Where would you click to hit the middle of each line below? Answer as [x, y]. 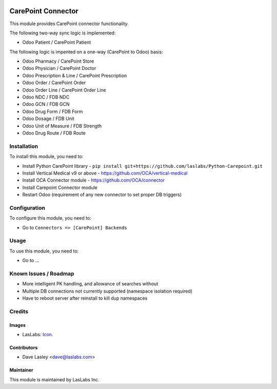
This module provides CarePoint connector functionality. [69, 24]
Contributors [24, 348]
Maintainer [21, 370]
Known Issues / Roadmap [42, 274]
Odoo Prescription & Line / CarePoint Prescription [75, 75]
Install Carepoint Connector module [60, 187]
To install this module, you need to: [46, 157]
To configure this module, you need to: [51, 218]
